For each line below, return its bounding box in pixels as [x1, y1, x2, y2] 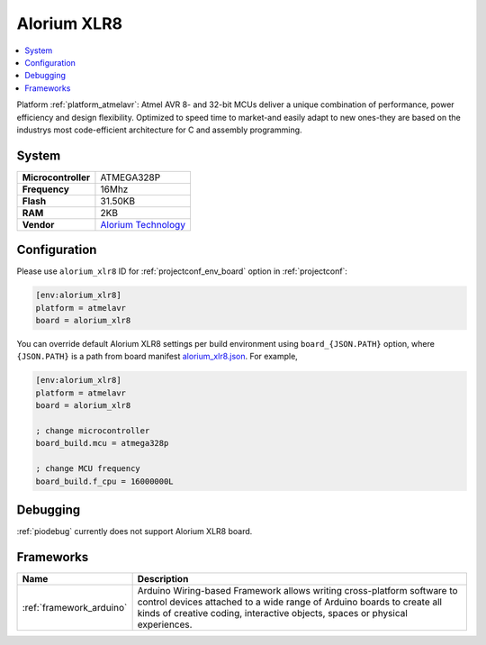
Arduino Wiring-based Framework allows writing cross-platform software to [137, 584, 458, 596]
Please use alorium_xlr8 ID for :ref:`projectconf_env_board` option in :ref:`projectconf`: [16, 266, 348, 277]
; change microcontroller [35, 426, 150, 436]
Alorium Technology [100, 218, 186, 231]
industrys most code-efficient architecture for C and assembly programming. [16, 124, 302, 135]
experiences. [137, 618, 193, 631]
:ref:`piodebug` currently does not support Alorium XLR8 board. [16, 526, 253, 537]
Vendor [22, 218, 55, 231]
